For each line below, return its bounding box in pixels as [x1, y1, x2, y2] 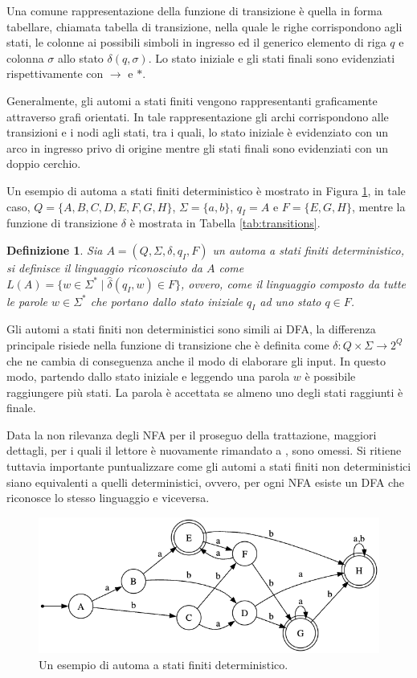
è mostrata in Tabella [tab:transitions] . [129, 214, 321, 231]
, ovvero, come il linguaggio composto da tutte [180, 275, 406, 292]
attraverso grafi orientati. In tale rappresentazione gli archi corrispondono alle [6, 108, 389, 125]
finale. [6, 399, 36, 416]
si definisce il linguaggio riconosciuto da [6, 259, 202, 276]
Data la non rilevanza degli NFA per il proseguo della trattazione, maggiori [6, 426, 377, 443]
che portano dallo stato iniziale [90, 292, 243, 309]
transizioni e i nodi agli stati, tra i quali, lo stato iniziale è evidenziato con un [6, 124, 389, 141]
